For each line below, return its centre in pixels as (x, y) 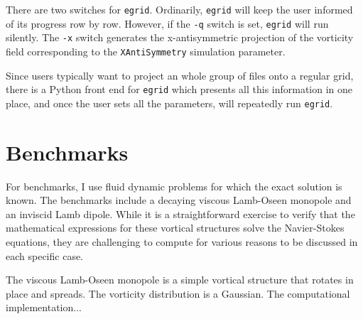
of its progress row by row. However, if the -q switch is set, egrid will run (167, 23)
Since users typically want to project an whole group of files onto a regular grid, (180, 75)
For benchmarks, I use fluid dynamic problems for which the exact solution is (174, 186)
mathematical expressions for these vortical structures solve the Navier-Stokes (175, 228)
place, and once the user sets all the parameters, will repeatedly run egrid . (169, 103)
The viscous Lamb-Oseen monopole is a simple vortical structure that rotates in (180, 280)
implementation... (44, 307)
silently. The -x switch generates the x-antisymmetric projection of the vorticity (180, 37)
